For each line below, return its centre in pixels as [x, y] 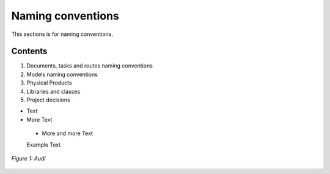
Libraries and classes [53, 91]
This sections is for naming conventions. [62, 34]
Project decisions [48, 100]
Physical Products [50, 83]
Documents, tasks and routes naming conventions [90, 66]
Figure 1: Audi [28, 158]
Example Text [44, 144]
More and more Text [67, 133]
